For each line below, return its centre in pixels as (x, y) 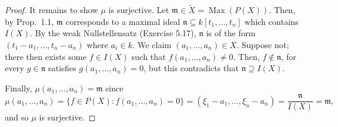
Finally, (19, 88)
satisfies (62, 68)
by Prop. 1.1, (29, 21)
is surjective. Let (139, 10)
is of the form (231, 33)
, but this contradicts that (191, 68)
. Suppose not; (263, 45)
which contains (271, 21)
